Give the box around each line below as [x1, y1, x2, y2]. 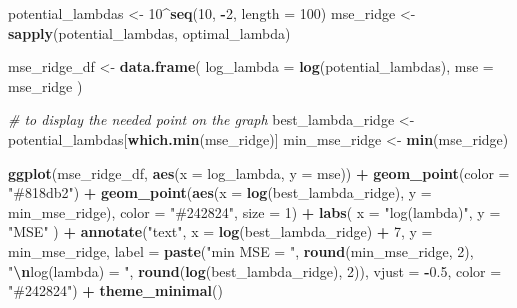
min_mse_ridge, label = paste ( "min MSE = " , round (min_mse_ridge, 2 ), [8, 240, 474, 261]
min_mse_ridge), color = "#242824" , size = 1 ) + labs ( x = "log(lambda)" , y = [8, 201, 501, 222]
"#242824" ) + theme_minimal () [8, 280, 223, 301]
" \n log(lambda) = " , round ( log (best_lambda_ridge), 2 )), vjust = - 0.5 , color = [8, 260, 502, 281]
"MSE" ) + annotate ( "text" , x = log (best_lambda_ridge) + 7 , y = [8, 221, 433, 242]
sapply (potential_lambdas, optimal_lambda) [8, 22, 291, 43]
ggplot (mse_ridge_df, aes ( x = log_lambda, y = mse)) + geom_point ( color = [8, 162, 510, 183]
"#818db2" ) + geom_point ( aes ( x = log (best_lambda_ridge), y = [8, 182, 432, 203]
